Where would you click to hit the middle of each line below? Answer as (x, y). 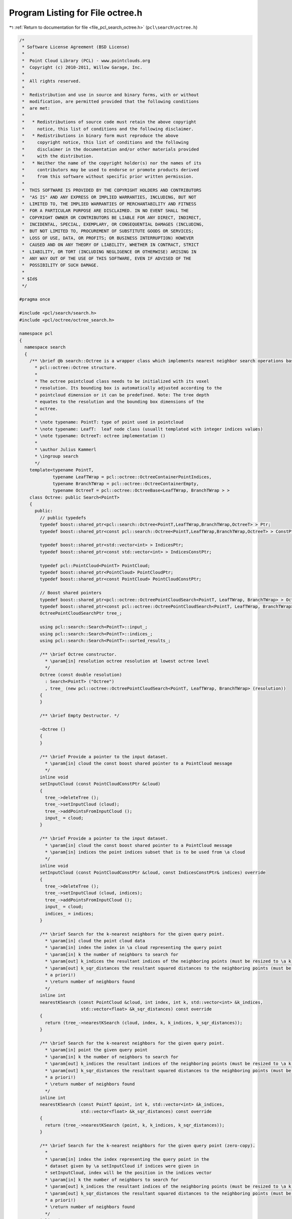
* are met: (36, 108)
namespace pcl (36, 334)
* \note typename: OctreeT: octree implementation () (100, 436)
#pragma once (35, 299)
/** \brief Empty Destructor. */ (80, 716)
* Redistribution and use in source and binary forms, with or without (110, 95)
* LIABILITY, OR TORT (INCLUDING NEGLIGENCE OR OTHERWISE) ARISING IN (109, 252)
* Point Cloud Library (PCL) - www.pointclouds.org (86, 60)
